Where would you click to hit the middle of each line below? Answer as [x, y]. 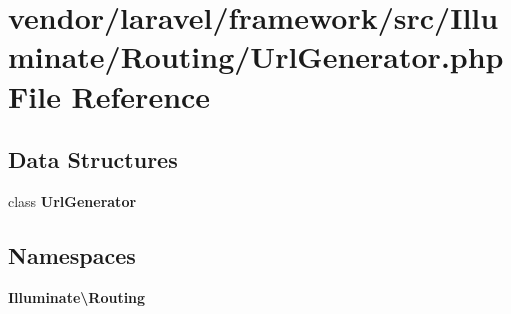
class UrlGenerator [72, 200]
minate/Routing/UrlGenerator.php [256, 56]
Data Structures [93, 159]
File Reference [109, 95]
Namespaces [72, 254]
